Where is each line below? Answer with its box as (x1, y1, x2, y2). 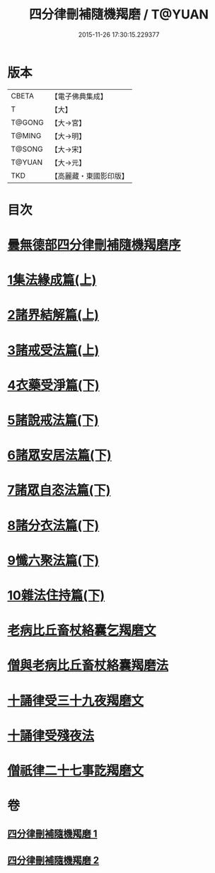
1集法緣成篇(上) (7, 272, 97, 288)
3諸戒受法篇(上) (7, 342, 100, 358)
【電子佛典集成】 (50, 91, 107, 101)
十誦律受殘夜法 (7, 727, 95, 743)
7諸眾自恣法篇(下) (7, 482, 111, 498)
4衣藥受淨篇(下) (7, 377, 100, 393)
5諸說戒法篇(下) (7, 412, 99, 428)
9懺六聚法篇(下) (7, 552, 100, 569)
